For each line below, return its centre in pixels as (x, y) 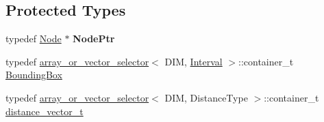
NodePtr (94, 39)
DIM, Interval (194, 61)
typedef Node (34, 39)
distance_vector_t (45, 111)
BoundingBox (34, 75)
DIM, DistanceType (206, 97)
